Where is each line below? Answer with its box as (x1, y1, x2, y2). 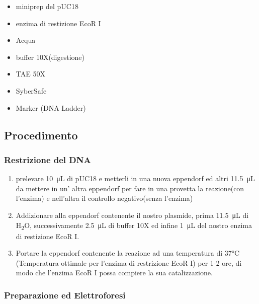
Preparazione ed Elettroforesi (4, 288, 126, 301)
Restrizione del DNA (4, 153, 91, 166)
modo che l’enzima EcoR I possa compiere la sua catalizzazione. (16, 267, 213, 278)
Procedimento (4, 127, 78, 142)
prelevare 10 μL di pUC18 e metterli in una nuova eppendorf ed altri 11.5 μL (16, 173, 255, 184)
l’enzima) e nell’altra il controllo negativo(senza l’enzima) (16, 193, 193, 203)
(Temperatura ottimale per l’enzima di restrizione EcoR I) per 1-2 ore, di (16, 257, 242, 268)
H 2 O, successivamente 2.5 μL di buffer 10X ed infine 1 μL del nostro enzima (16, 219, 252, 232)
